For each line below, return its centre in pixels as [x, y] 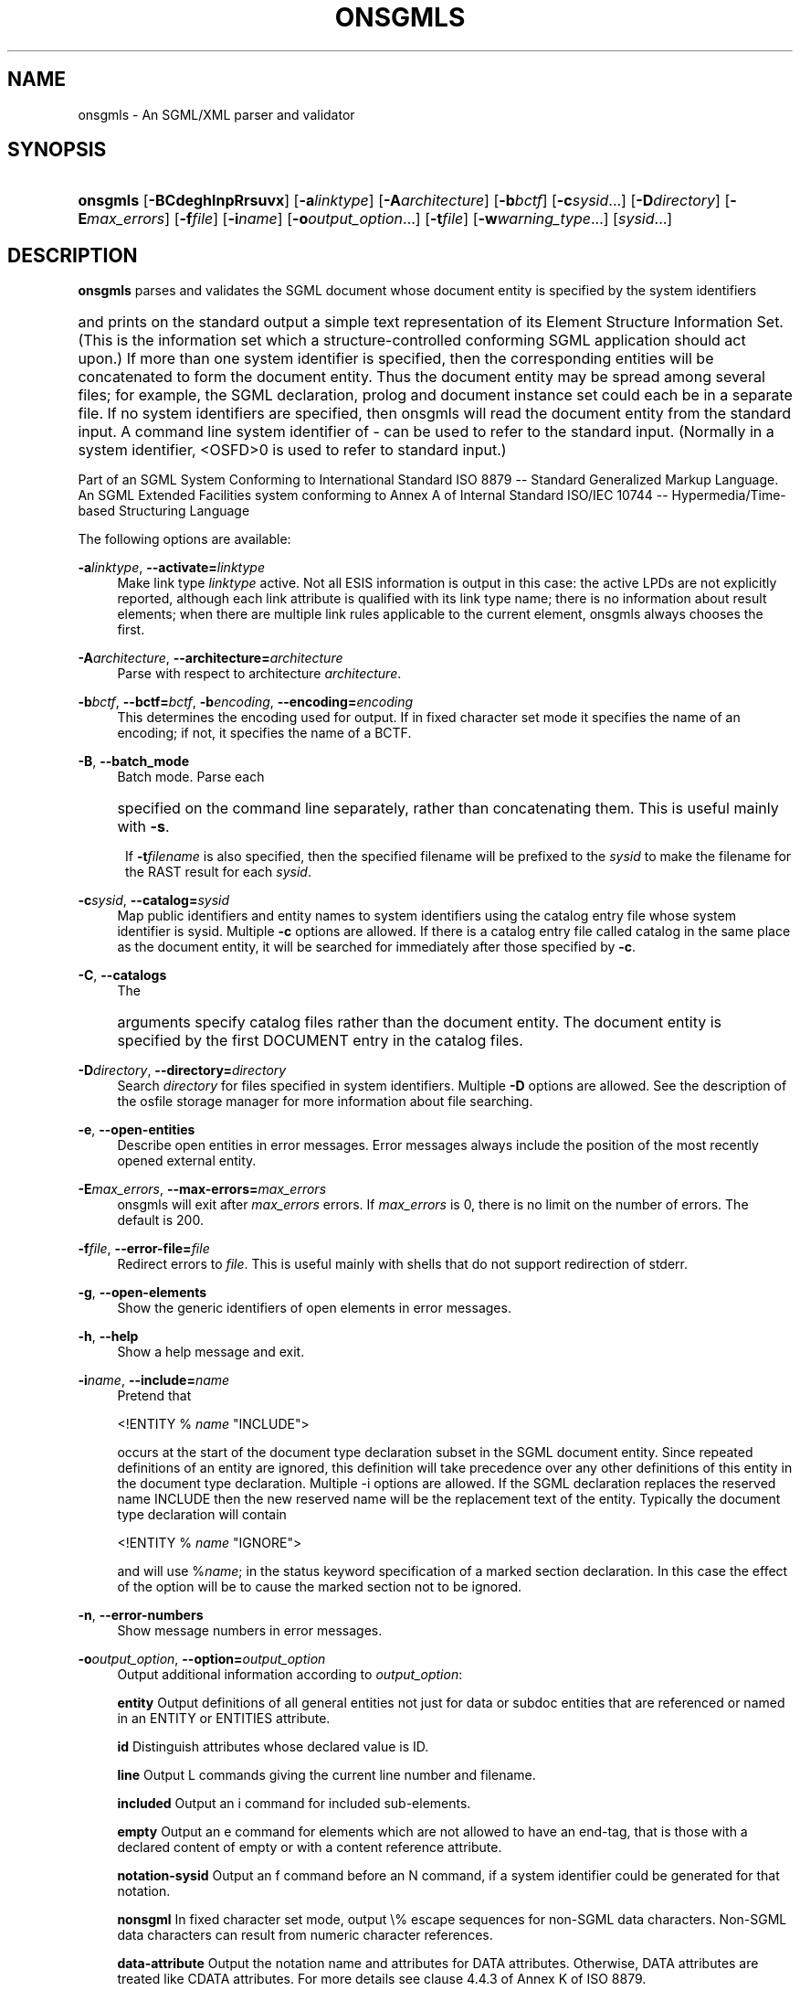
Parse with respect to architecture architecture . [259, 674]
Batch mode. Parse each [191, 777]
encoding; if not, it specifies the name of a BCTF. [264, 733]
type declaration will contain [202, 1515]
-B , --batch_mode [133, 761]
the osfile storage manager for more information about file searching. [325, 1102]
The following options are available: [184, 539]
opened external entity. [187, 1161]
